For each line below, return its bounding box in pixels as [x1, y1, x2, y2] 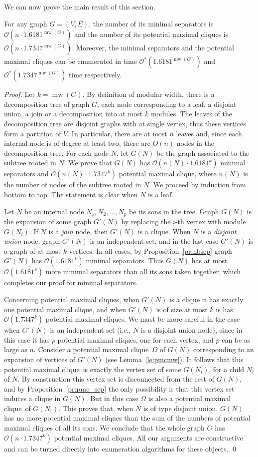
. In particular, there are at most [67, 128, 167, 138]
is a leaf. [148, 189, 174, 199]
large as [4, 344, 27, 355]
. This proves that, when [58, 403, 133, 413]
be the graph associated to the [156, 147, 250, 158]
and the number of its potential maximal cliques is [74, 29, 229, 39]
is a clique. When [137, 226, 191, 236]
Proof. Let [4, 89, 35, 99]
